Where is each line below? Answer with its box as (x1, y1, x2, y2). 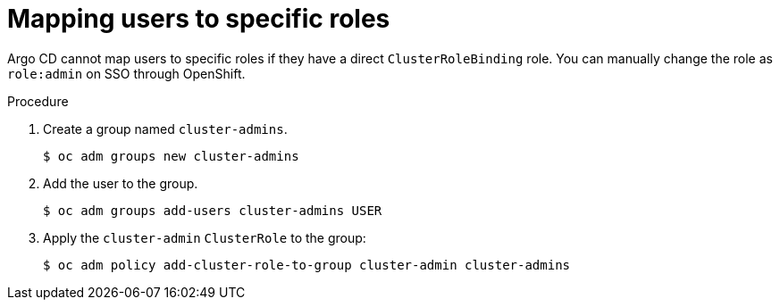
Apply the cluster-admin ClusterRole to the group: (43, 229, 366, 245)
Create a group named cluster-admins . (43, 120, 288, 137)
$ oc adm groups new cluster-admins (43, 148, 299, 163)
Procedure (7, 93, 69, 109)
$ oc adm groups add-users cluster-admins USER (43, 203, 382, 218)
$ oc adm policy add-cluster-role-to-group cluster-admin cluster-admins (43, 257, 571, 272)
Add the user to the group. (43, 175, 198, 191)
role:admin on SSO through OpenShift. (7, 65, 246, 81)
